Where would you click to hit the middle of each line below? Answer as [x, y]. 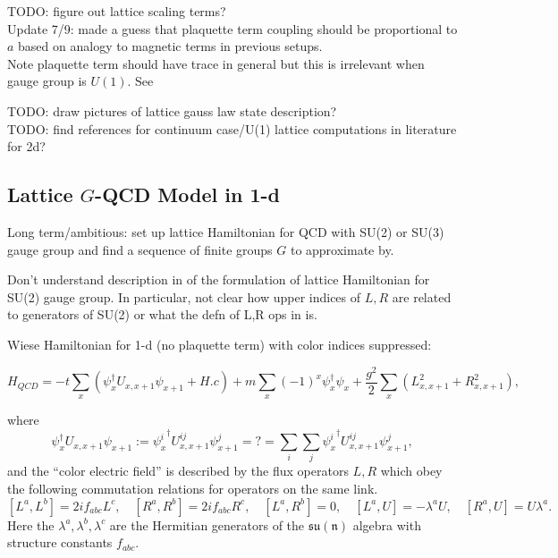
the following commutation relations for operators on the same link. [193, 488]
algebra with [387, 524]
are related [422, 296]
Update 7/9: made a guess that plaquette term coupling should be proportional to [232, 28]
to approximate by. [342, 249]
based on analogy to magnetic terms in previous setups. [170, 46]
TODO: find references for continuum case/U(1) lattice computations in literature [232, 128]
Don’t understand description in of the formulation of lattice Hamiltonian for [219, 279]
